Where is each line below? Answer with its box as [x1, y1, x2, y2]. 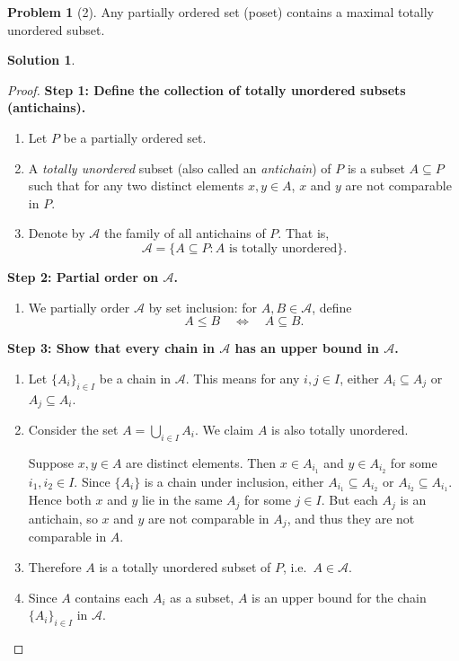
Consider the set [28, 419, 119, 438]
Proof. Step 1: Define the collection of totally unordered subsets [7, 80, 406, 99]
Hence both [28, 490, 92, 509]
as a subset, [170, 587, 234, 606]
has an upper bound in [234, 339, 379, 357]
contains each [75, 587, 149, 606]
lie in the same [141, 490, 223, 509]
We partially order [28, 297, 130, 316]
